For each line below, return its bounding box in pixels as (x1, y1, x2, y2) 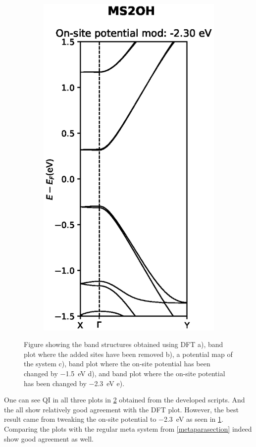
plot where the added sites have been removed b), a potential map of (24, 348, 233, 359)
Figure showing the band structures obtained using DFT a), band (24, 339, 223, 349)
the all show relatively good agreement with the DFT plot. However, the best (4, 404, 239, 414)
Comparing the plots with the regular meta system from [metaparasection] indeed (4, 423, 252, 434)
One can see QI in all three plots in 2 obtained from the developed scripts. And (4, 395, 245, 405)
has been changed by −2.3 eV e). (24, 378, 125, 388)
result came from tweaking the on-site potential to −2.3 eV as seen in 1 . (4, 414, 223, 424)
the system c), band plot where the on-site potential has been (24, 358, 210, 369)
